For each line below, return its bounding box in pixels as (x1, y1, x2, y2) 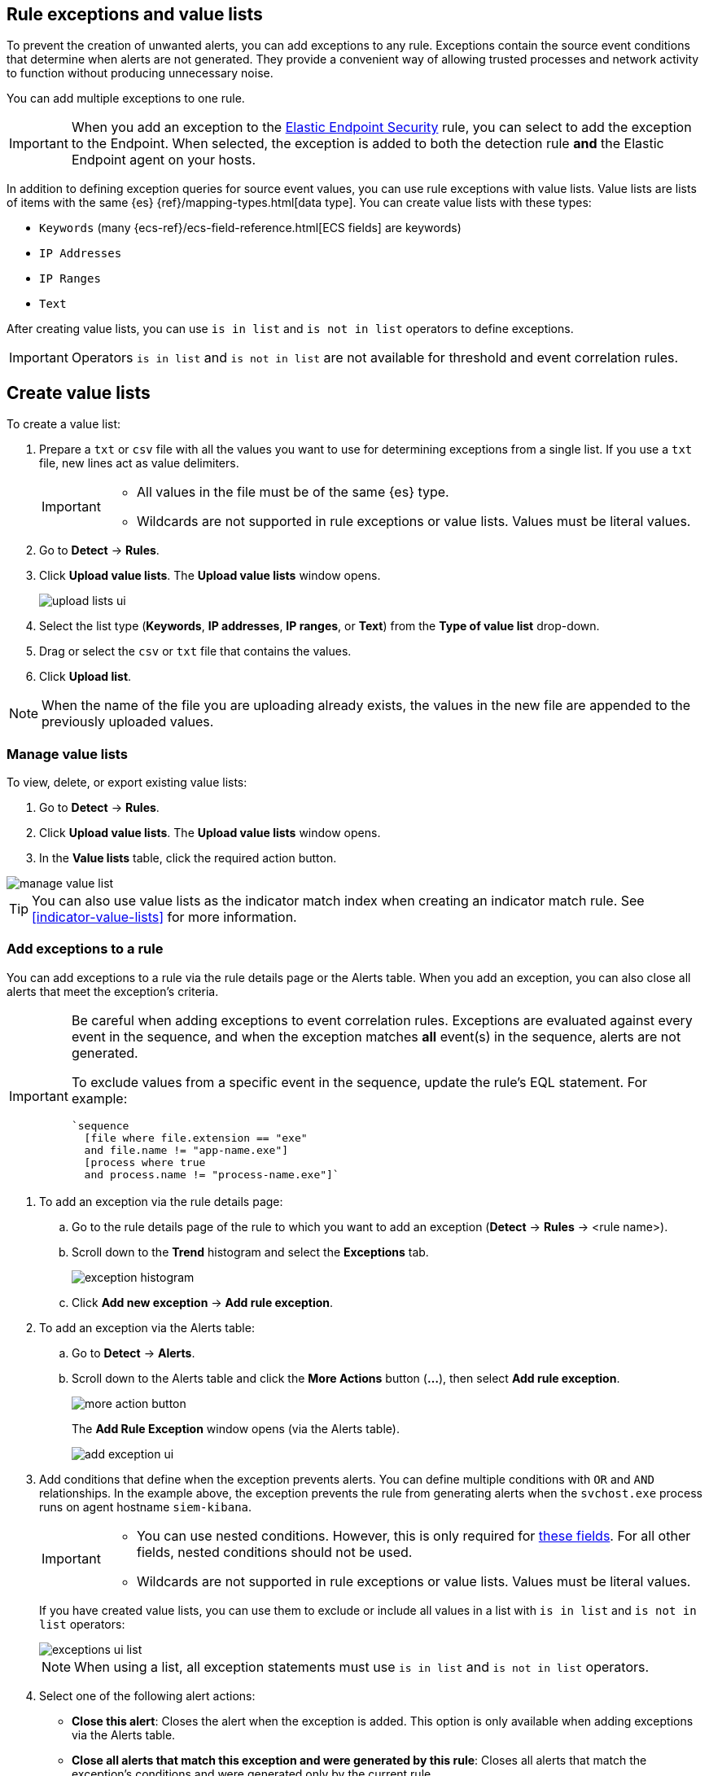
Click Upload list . (39, 669, 132, 684)
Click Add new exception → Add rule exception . (72, 1295, 334, 1309)
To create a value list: (7, 417, 121, 432)
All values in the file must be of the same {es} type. (136, 484, 449, 501)
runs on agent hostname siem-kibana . (39, 1499, 252, 1514)
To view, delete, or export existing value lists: (7, 775, 247, 790)
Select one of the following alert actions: (39, 1688, 256, 1703)
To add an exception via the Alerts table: (39, 1320, 255, 1335)
